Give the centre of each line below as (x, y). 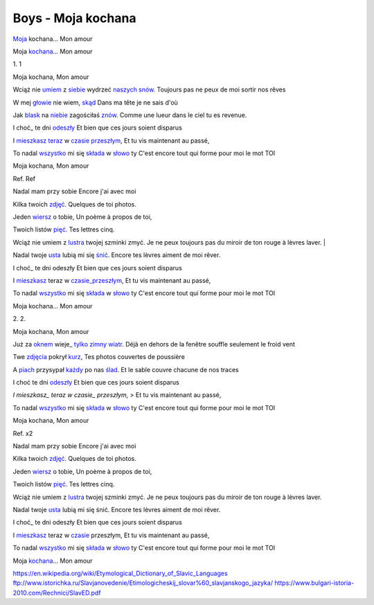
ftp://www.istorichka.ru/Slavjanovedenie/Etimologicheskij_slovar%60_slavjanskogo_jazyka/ (143, 583)
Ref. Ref (24, 178)
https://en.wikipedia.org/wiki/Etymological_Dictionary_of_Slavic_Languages (120, 573)
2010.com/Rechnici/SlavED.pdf (57, 593)
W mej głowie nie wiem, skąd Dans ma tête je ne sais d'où (95, 102)
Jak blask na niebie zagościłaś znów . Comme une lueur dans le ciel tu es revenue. (130, 115)
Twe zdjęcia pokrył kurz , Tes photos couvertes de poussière (99, 357)
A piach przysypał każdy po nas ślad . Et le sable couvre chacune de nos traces (126, 369)
